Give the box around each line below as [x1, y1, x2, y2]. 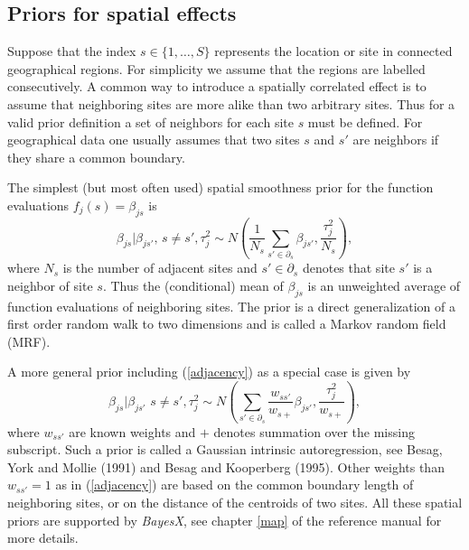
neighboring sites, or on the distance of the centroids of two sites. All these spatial [7, 492, 463, 511]
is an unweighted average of [307, 275, 461, 294]
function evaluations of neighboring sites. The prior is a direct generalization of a [7, 296, 455, 315]
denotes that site [302, 258, 395, 277]
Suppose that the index [7, 42, 136, 61]
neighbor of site [7, 275, 93, 294]
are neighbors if [352, 130, 439, 149]
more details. [7, 528, 79, 547]
